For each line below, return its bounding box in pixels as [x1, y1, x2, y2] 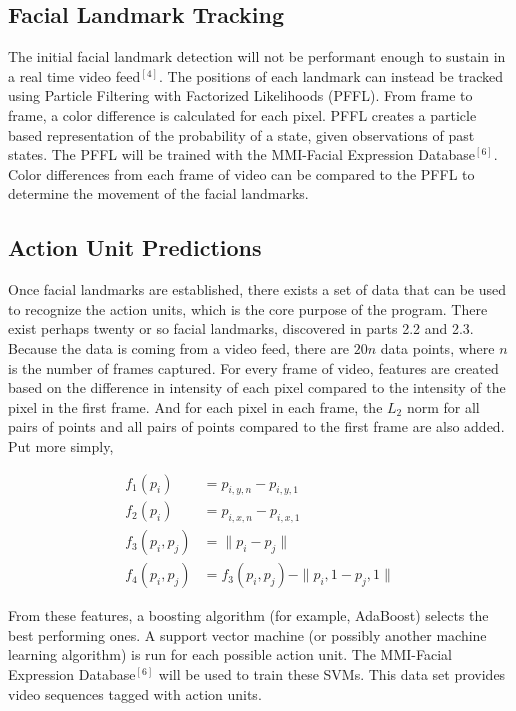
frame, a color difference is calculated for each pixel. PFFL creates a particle [8, 104, 477, 125]
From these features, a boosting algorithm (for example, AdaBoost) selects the [8, 605, 489, 626]
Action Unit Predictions [8, 232, 262, 263]
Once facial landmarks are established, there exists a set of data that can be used [8, 279, 507, 300]
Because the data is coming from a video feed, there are [8, 337, 350, 358]
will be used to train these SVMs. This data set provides [158, 664, 506, 684]
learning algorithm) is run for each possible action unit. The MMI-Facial [8, 644, 452, 665]
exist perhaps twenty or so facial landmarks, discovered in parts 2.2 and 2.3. [8, 318, 474, 339]
